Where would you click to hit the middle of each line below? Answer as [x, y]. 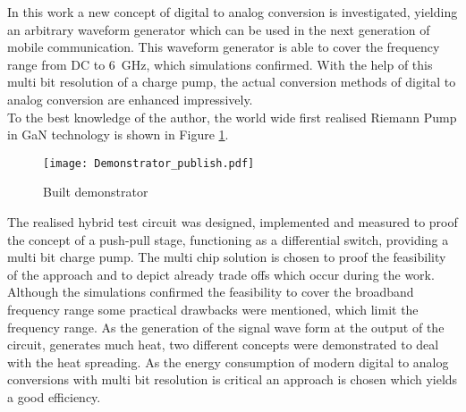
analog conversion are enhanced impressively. [130, 99]
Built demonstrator [96, 192]
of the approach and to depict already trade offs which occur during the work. [221, 274]
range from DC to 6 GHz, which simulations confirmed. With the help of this [220, 64]
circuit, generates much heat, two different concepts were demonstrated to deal [223, 345]
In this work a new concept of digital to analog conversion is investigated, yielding [233, 12]
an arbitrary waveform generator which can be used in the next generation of [219, 29]
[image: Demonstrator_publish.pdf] [149, 163]
